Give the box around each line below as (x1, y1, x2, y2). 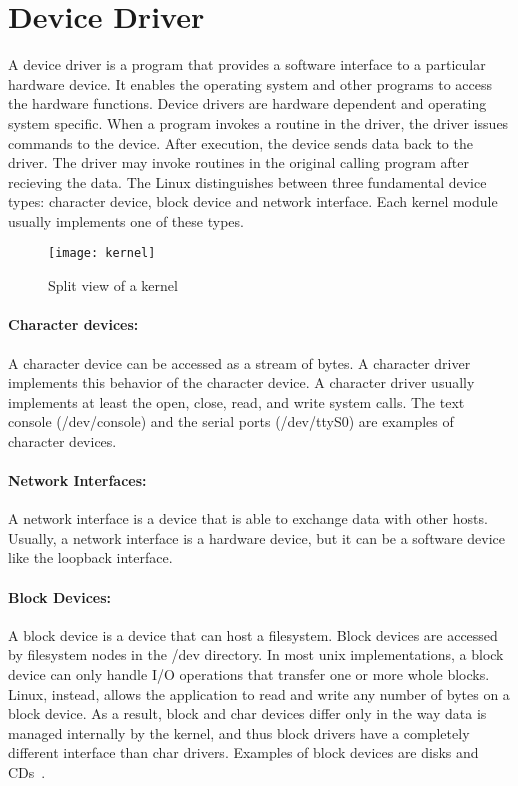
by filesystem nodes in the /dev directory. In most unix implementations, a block (8, 644, 504, 665)
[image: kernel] (48, 246, 156, 261)
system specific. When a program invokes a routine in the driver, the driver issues (8, 112, 509, 133)
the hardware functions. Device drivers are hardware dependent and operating (8, 93, 487, 114)
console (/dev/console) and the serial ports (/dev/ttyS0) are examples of (8, 411, 454, 432)
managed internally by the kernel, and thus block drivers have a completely (8, 722, 470, 743)
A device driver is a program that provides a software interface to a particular (8, 54, 486, 75)
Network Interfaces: (8, 470, 147, 491)
